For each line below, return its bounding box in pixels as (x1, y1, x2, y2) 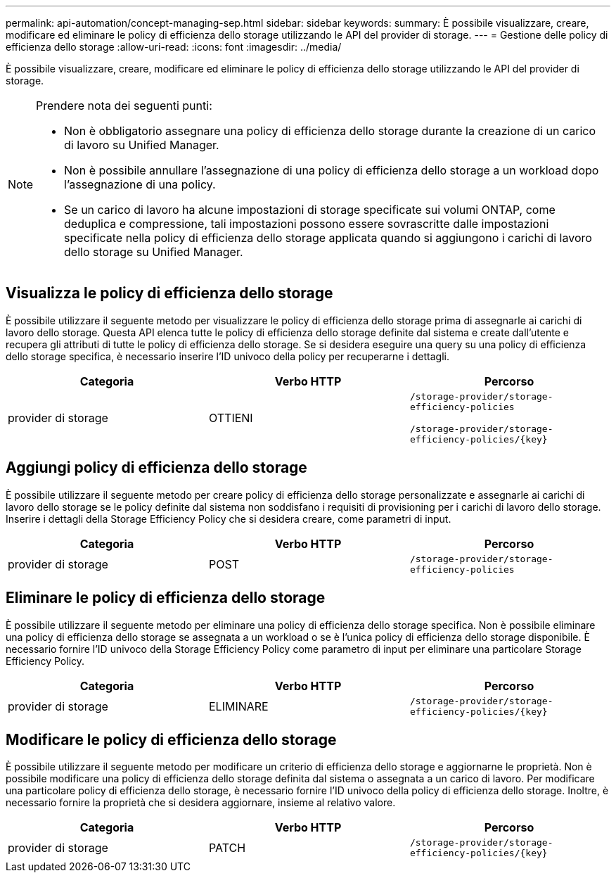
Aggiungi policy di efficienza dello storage (6, 459, 307, 477)
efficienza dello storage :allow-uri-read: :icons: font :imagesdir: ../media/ (6, 41, 342, 53)
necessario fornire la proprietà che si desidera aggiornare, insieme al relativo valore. (6, 796, 396, 809)
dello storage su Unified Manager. (64, 245, 243, 259)
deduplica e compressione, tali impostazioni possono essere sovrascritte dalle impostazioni (64, 217, 549, 231)
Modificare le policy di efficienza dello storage (6, 730, 337, 749)
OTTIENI (208, 410, 253, 425)
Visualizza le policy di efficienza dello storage (6, 284, 333, 303)
